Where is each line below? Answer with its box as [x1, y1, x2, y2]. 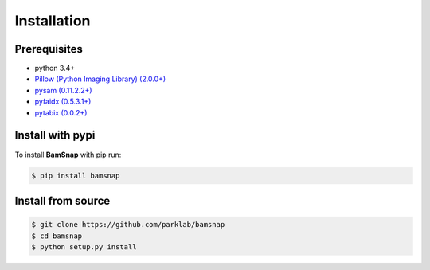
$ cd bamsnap [31, 231, 83, 241]
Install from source [14, 194, 111, 207]
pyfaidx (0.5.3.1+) [34, 96, 92, 107]
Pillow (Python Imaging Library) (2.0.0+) [34, 74, 166, 84]
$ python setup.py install [31, 242, 137, 251]
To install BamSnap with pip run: [14, 150, 122, 159]
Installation [14, 12, 91, 29]
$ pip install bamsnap [31, 171, 120, 180]
